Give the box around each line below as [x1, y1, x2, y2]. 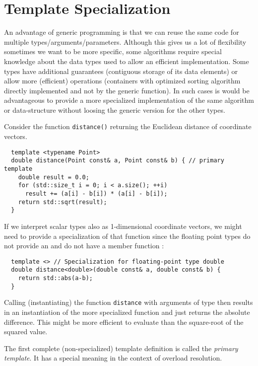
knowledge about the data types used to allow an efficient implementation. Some [4, 56, 249, 66]
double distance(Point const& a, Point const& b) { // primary [11, 157, 224, 164]
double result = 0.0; [18, 173, 89, 181]
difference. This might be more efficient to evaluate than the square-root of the [4, 316, 244, 327]
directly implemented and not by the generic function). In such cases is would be [4, 85, 250, 95]
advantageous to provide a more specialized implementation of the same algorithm [4, 95, 254, 105]
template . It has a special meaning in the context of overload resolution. [4, 353, 222, 363]
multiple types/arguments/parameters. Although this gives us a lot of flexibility [4, 36, 247, 47]
